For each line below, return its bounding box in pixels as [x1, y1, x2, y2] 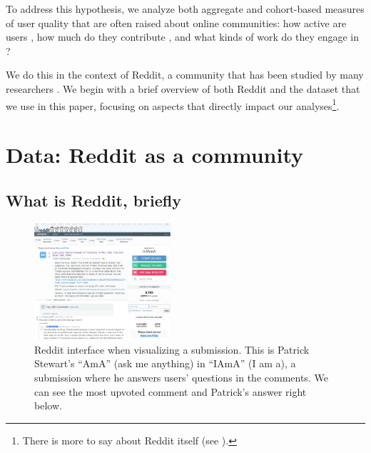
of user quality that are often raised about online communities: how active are [6, 15, 347, 30]
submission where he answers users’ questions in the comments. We [34, 370, 328, 385]
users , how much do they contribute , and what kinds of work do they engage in [6, 29, 360, 44]
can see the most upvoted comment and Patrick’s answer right [34, 384, 307, 399]
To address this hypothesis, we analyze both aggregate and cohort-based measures [6, 1, 365, 16]
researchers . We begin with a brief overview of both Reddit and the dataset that [6, 81, 360, 96]
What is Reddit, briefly [6, 189, 181, 211]
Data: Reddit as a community [6, 140, 304, 169]
